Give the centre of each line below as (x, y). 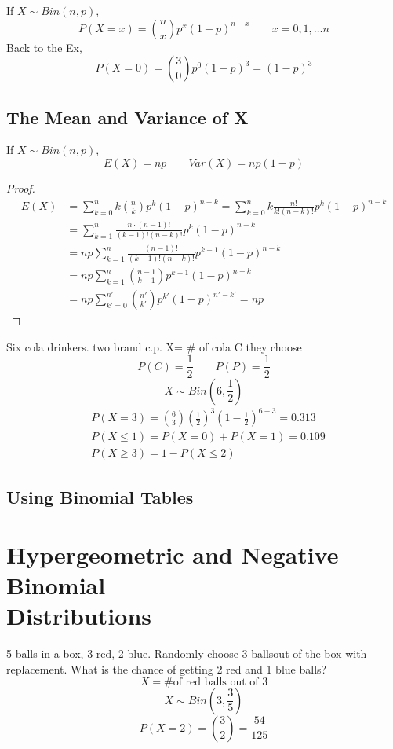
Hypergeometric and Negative (173, 554)
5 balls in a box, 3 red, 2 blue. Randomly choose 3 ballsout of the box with (187, 654)
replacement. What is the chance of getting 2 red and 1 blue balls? (167, 669)
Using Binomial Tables (100, 496)
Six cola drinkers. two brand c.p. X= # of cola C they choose (154, 346)
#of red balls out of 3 (216, 682)
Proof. (21, 187)
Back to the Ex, (44, 47)
